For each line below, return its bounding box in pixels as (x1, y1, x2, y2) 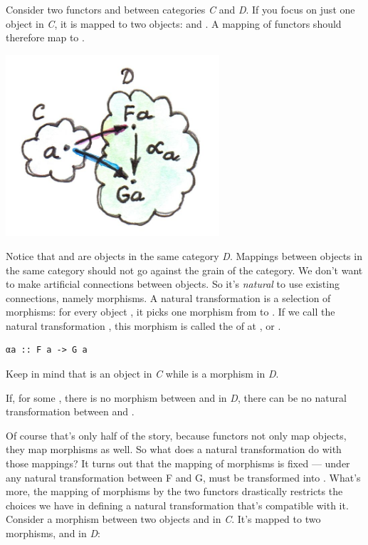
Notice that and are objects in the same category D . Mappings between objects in (6, 248, 362, 263)
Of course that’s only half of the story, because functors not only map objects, (6, 427, 347, 442)
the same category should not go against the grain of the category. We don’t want (6, 262, 363, 277)
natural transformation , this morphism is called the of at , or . (6, 318, 281, 333)
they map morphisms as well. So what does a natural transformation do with (6, 442, 342, 457)
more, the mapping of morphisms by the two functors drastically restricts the (6, 484, 343, 499)
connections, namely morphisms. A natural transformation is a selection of (6, 290, 331, 305)
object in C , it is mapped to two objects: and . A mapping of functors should (6, 16, 342, 31)
